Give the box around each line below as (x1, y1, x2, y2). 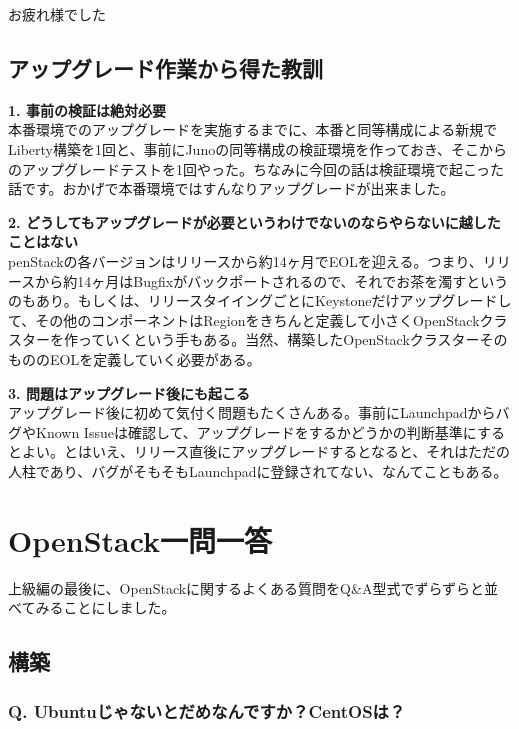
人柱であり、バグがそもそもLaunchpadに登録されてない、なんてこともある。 (8, 460, 508, 481)
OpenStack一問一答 (8, 519, 273, 560)
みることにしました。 (35, 597, 176, 618)
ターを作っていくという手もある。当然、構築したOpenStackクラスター (21, 329, 480, 350)
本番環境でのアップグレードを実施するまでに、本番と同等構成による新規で (8, 119, 498, 140)
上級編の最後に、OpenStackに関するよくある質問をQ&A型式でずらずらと (8, 577, 485, 598)
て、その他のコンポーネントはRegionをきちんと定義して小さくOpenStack (8, 309, 480, 330)
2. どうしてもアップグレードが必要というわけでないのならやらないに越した (8, 211, 501, 232)
